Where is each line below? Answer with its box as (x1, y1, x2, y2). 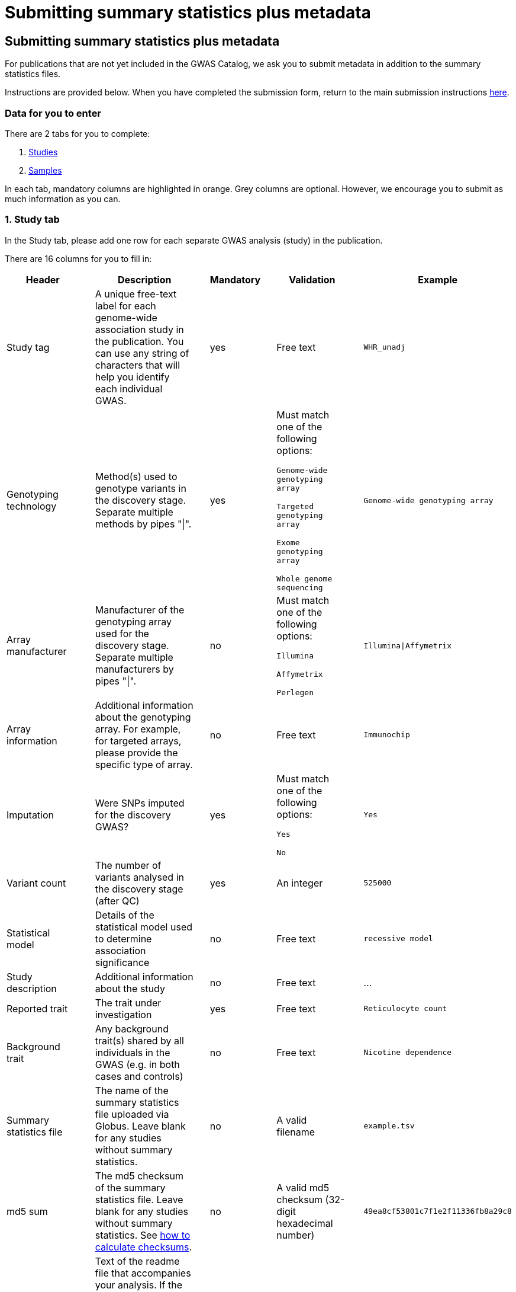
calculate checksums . (95, 1240, 192, 1253)
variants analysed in (95, 871, 184, 883)
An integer (276, 877, 323, 889)
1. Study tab (5, 213, 60, 226)
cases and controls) (95, 1070, 183, 1082)
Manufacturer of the (95, 604, 185, 616)
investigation (95, 1008, 152, 1021)
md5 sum (7, 1205, 48, 1217)
